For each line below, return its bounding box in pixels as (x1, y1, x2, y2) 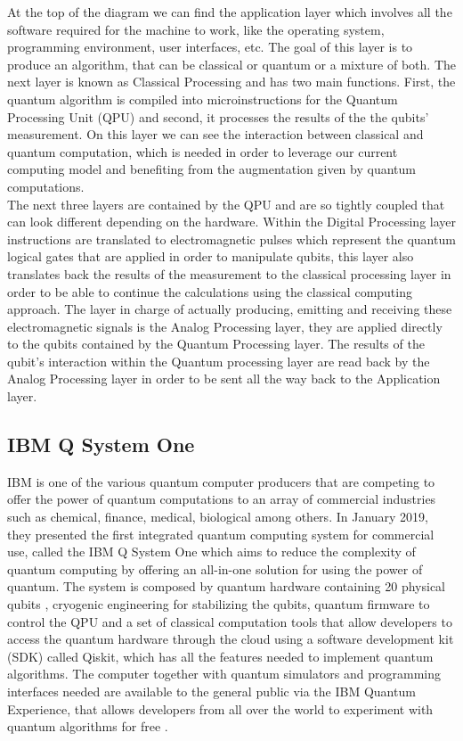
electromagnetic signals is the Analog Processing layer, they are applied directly (7, 317, 443, 335)
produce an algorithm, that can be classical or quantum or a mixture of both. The (7, 54, 456, 73)
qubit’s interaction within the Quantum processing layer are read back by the (7, 351, 430, 370)
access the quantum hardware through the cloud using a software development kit (7, 630, 454, 648)
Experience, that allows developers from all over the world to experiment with (7, 699, 434, 718)
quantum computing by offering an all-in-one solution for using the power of (7, 559, 423, 578)
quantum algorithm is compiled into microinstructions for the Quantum (7, 89, 398, 108)
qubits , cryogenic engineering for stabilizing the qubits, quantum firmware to (7, 595, 430, 613)
